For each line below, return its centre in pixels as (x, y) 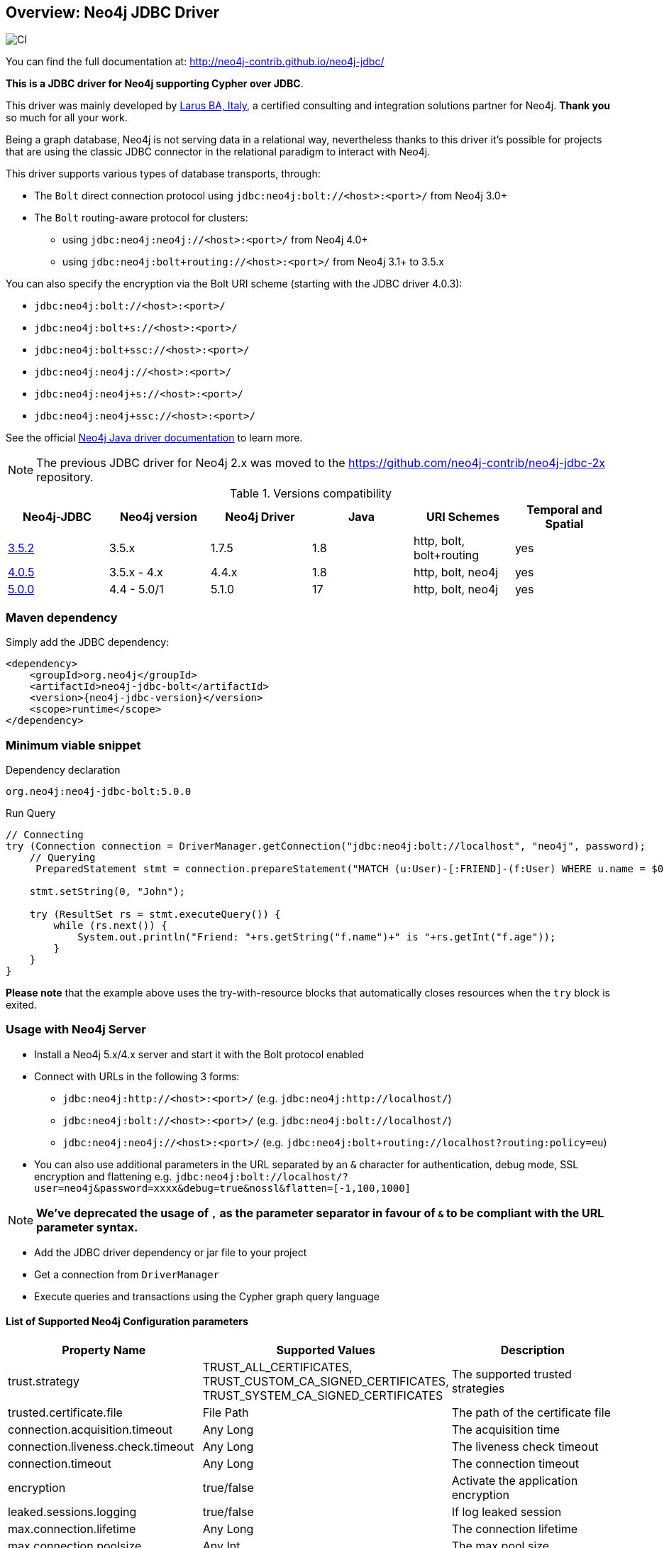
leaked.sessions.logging (72, 1511)
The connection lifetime (515, 1528)
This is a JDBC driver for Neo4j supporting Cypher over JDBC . (155, 84)
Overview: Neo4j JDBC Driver (113, 12)
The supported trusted (512, 1374)
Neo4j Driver (260, 517)
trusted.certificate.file (65, 1412)
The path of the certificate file (531, 1412)
